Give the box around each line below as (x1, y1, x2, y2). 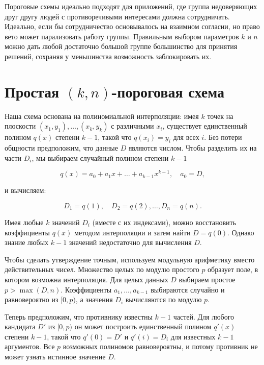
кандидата (5, 321, 36, 332)
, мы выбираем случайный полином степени (32, 152, 169, 163)
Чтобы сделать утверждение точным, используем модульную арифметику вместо (5, 254, 255, 264)
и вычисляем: (5, 185, 46, 196)
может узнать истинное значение (5, 351, 106, 362)
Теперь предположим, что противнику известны (5, 311, 153, 322)
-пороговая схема (111, 81, 225, 102)
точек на (207, 110, 233, 121)
